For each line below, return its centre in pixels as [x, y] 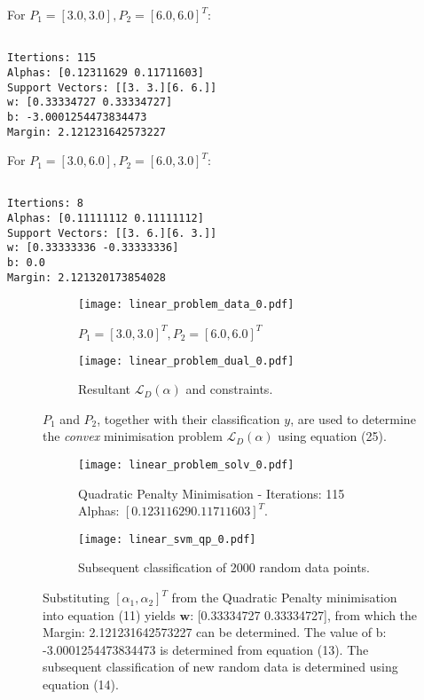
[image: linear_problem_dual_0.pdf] [186, 361]
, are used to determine [353, 418]
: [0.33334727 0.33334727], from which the [304, 614]
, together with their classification [188, 418]
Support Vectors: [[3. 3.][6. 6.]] [112, 87]
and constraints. [229, 389]
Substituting [76, 598]
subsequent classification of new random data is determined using [220, 667]
